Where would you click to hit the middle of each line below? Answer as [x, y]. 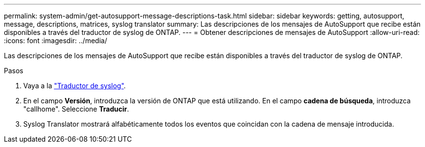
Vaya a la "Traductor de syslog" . [75, 86]
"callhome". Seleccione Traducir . [76, 109]
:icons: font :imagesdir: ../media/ [56, 41]
